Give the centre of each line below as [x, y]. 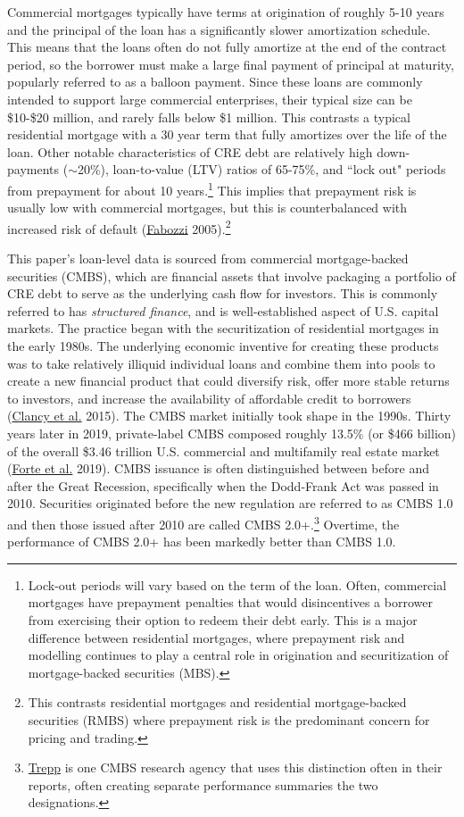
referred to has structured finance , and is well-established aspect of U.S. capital [223, 310]
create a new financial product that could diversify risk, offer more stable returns [228, 381]
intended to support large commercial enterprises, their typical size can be [210, 99]
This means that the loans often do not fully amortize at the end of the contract [227, 47]
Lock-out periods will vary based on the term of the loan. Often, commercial [237, 584]
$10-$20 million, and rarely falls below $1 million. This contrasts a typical [209, 117]
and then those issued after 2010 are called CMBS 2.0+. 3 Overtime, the [203, 522]
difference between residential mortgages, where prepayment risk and [216, 637]
